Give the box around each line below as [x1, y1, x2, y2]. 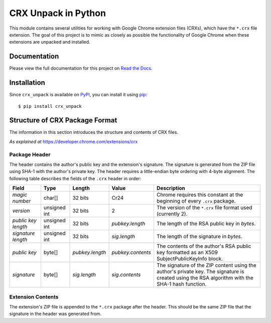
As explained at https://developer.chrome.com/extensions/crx [9, 138, 138, 144]
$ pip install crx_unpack [18, 103, 82, 109]
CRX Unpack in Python [9, 8, 106, 19]
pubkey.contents [111, 249, 152, 256]
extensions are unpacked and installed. [9, 39, 90, 45]
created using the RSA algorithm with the [156, 274, 253, 281]
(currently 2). [156, 211, 188, 218]
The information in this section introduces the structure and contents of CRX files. [9, 129, 178, 135]
